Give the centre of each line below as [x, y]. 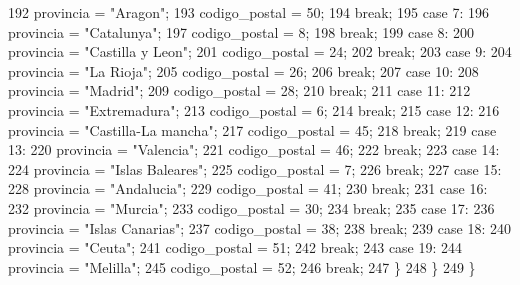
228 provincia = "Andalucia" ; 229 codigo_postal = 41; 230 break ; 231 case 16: [248, 188]
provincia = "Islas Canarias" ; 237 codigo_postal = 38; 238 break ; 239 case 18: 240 [259, 227]
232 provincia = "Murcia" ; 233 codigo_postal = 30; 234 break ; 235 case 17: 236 [251, 207]
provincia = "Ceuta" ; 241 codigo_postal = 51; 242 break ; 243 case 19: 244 [235, 247]
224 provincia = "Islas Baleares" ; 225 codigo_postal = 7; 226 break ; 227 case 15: [255, 168]
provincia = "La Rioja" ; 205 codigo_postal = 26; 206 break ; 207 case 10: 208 [243, 70]
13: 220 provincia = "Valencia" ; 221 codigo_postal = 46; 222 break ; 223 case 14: [254, 149]
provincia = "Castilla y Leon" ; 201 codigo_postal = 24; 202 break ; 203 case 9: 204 [260, 51]
